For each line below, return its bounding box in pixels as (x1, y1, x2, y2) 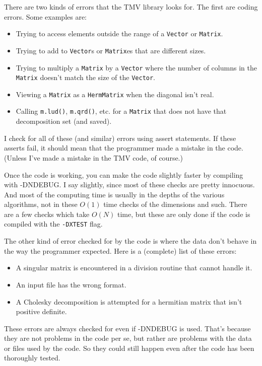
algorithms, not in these (4, 199, 78, 209)
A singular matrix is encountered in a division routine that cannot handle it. (16, 262, 252, 273)
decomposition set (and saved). (16, 116, 112, 126)
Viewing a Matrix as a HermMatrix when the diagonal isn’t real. (16, 89, 214, 99)
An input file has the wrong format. (16, 279, 126, 289)
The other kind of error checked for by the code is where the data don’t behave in (4, 236, 257, 246)
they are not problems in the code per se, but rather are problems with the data (4, 333, 252, 343)
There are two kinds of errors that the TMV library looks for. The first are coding (4, 2, 258, 12)
